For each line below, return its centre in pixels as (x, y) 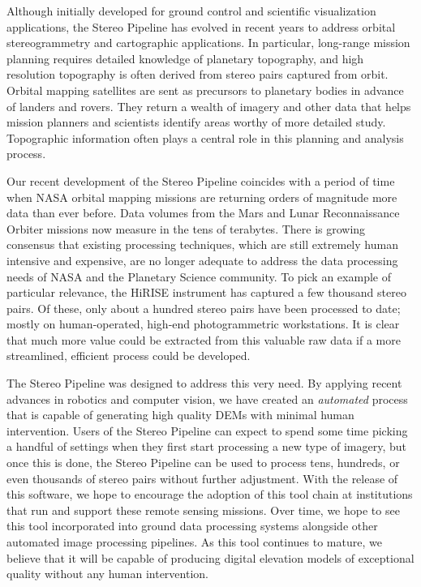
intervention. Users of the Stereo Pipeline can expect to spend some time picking (207, 430)
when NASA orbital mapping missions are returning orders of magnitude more (202, 197)
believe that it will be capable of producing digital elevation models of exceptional (210, 557)
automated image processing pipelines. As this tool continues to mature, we (194, 542)
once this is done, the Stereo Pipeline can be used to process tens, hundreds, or (203, 463)
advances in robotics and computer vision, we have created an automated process (207, 398)
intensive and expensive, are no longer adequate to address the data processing (202, 260)
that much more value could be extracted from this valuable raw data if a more (204, 339)
